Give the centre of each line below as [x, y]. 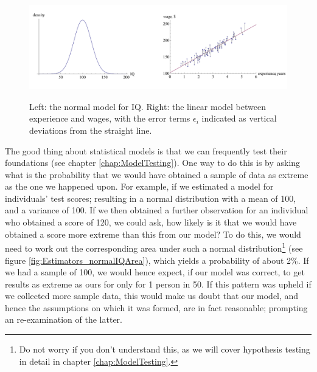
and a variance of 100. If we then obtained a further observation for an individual [157, 210]
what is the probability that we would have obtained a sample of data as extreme [157, 174]
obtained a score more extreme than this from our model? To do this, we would [153, 234]
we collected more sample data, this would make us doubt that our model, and [152, 296]
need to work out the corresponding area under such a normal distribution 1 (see [154, 247]
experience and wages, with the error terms [110, 118]
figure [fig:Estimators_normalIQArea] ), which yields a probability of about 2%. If [157, 260]
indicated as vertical [239, 118]
